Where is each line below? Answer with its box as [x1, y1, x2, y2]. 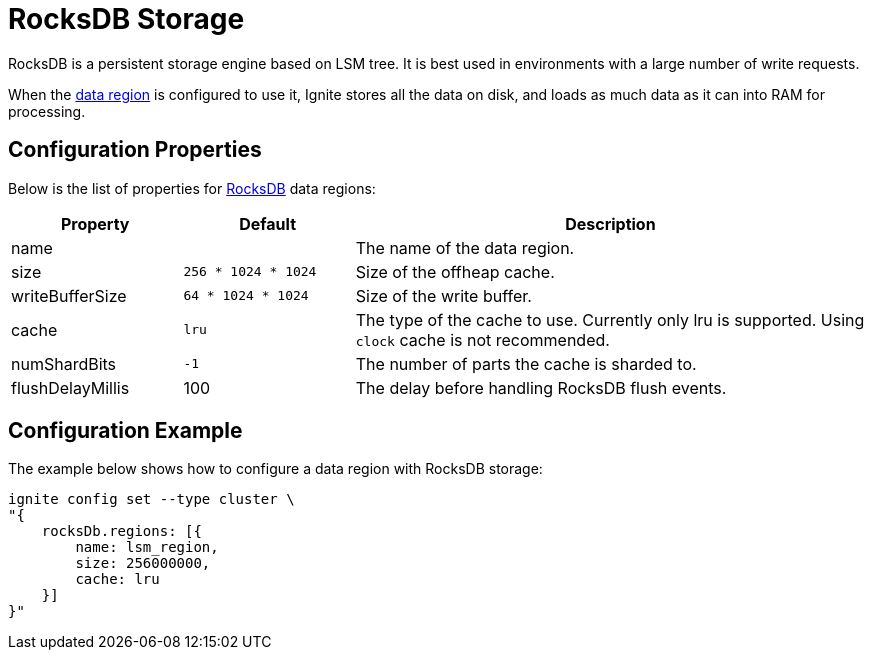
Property [60, 213, 130, 234]
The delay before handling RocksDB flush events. [355, 377, 727, 398]
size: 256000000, [75, 555, 211, 572]
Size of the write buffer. [355, 285, 532, 306]
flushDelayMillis [11, 377, 130, 398]
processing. [8, 102, 86, 120]
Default [239, 213, 296, 234]
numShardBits [11, 353, 117, 374]
